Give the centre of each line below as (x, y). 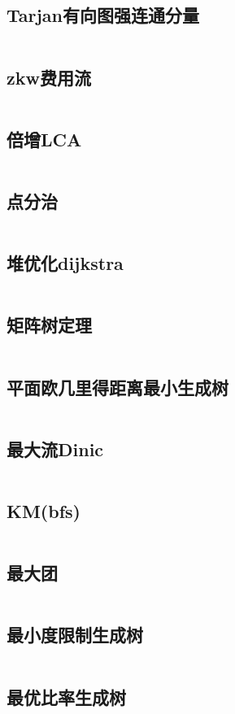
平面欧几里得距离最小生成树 (117, 387)
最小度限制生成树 (75, 635)
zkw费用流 (49, 77)
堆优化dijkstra (65, 263)
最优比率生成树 (66, 697)
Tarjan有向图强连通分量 (103, 15)
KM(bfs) (44, 511)
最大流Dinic (55, 448)
